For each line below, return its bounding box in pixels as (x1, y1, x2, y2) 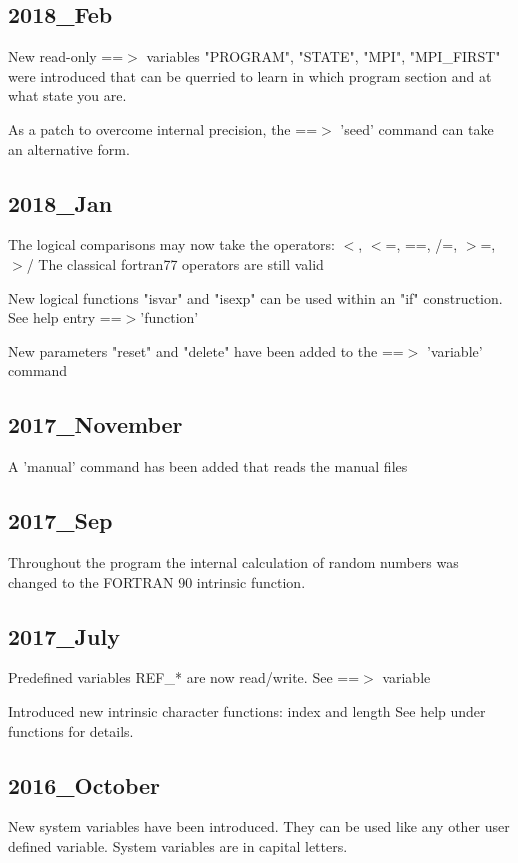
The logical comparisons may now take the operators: (8, 234, 335, 255)
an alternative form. (8, 138, 130, 159)
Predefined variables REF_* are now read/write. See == (8, 667, 360, 688)
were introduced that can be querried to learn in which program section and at (8, 65, 492, 86)
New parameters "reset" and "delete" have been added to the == (8, 340, 404, 361)
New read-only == (8, 46, 124, 67)
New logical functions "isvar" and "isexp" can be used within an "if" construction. (8, 287, 503, 308)
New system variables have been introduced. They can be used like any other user (8, 816, 510, 837)
